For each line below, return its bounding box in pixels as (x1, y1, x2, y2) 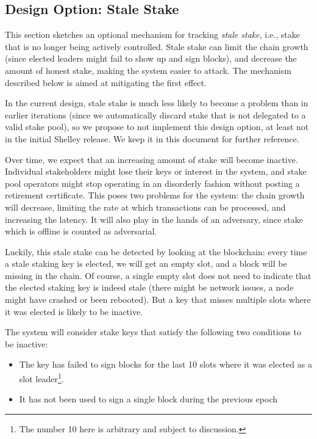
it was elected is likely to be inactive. (5, 305, 143, 317)
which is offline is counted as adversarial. (5, 225, 157, 238)
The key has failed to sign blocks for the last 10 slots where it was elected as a (19, 358, 312, 371)
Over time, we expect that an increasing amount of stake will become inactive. (5, 153, 298, 165)
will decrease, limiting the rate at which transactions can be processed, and (5, 200, 286, 213)
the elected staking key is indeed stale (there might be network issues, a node (5, 281, 294, 294)
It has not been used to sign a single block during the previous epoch (19, 393, 277, 405)
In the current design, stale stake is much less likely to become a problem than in (5, 96, 308, 109)
